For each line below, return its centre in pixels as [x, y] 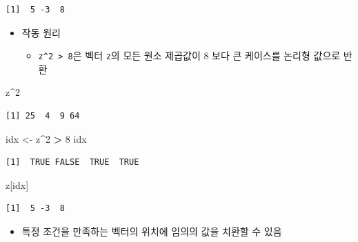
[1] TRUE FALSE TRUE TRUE [72, 162]
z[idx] [17, 184]
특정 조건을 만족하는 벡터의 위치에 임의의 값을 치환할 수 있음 [152, 231]
